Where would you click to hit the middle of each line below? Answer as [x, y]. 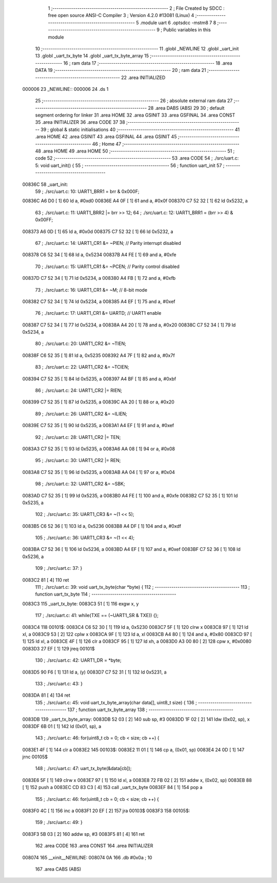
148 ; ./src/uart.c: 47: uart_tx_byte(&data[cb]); [83, 769]
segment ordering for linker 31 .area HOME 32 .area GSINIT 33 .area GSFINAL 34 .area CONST [135, 115]
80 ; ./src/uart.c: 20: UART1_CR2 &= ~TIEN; [81, 343]
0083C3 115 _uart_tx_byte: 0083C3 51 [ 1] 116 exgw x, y [81, 604]
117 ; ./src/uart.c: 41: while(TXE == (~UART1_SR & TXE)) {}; [97, 616]
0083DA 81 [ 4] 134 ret [46, 695]
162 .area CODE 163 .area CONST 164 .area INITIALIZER [94, 846]
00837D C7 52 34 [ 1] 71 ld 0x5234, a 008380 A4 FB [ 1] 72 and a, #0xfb [99, 278]
